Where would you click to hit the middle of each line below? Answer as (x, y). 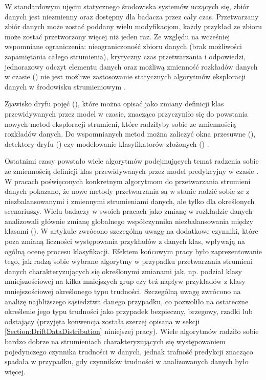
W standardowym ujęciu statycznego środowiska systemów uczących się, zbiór (127, 6)
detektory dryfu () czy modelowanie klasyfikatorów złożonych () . (107, 143)
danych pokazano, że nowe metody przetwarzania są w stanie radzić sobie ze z (127, 191)
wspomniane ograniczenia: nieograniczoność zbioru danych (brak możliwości (123, 46)
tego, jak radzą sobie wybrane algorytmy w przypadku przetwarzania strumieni (129, 261)
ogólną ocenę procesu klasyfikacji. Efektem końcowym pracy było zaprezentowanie (133, 251)
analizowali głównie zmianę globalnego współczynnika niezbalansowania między (129, 221)
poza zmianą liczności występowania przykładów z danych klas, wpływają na (125, 241)
